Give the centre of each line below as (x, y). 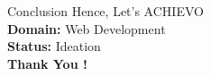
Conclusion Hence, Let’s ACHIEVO (105, 11)
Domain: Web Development (87, 28)
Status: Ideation (54, 46)
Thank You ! (47, 63)
